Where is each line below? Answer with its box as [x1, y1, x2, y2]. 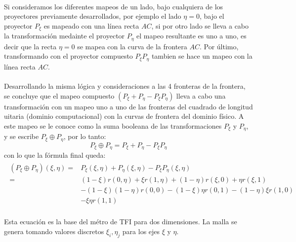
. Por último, [199, 41, 239, 51]
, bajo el [199, 11, 224, 21]
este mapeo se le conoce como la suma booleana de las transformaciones [4, 120, 222, 131]
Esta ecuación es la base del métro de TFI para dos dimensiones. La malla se [4, 216, 237, 227]
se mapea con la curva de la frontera [77, 41, 187, 51]
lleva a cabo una [176, 90, 226, 101]
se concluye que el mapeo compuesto [4, 90, 115, 101]
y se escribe [4, 131, 39, 141]
